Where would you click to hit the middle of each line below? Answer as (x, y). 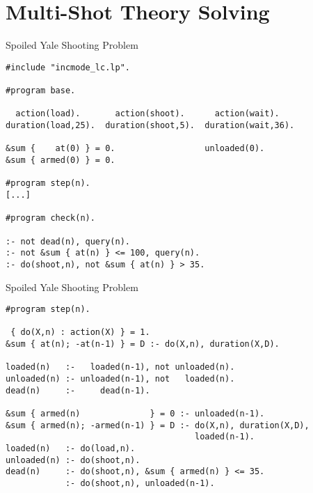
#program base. (41, 91)
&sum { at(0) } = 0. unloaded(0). (135, 149)
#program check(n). (50, 218)
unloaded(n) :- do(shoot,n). (73, 460)
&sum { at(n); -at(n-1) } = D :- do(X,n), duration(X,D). (143, 344)
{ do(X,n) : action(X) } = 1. (80, 332)
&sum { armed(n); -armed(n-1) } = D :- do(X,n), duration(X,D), (158, 425)
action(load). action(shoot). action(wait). (147, 114)
